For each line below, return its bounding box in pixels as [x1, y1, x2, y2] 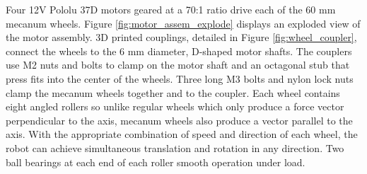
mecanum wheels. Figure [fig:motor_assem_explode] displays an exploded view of [6, 16, 361, 30]
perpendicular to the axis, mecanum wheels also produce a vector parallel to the [6, 112, 353, 127]
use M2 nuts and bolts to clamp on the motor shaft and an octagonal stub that [6, 57, 350, 72]
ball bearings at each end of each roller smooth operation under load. [6, 154, 305, 169]
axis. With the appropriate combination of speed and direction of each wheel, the [6, 127, 358, 141]
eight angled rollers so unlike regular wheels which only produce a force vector [6, 99, 344, 114]
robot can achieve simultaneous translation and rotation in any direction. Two [6, 140, 344, 155]
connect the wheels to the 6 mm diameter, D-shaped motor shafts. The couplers [6, 43, 352, 58]
